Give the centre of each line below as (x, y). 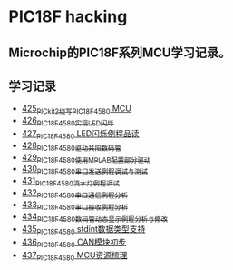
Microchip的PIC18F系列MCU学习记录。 (120, 52)
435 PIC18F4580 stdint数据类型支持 (83, 230)
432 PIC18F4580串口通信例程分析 (75, 193)
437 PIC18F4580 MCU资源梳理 (74, 256)
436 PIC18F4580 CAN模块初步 (74, 243)
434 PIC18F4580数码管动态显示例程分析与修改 (95, 217)
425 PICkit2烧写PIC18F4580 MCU (77, 110)
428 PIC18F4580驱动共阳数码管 (71, 146)
